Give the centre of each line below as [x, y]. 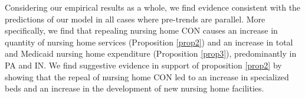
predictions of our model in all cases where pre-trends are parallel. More [135, 19]
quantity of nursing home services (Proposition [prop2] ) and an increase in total [149, 42]
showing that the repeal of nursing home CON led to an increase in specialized [147, 76]
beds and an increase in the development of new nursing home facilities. [135, 88]
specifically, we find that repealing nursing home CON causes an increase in [141, 30]
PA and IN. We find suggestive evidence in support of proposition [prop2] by [143, 65]
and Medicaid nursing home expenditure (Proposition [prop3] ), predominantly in [151, 53]
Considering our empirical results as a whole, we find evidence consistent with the [153, 7]
